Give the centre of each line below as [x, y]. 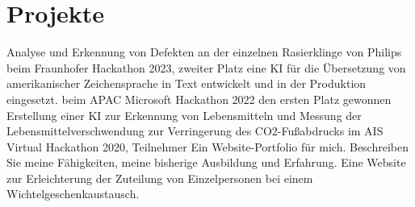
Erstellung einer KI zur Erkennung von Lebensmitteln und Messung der [184, 115]
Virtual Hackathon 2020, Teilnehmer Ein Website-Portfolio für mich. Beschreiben [207, 146]
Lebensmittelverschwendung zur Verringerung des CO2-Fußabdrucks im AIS [195, 131]
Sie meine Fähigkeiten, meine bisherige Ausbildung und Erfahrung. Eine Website [206, 162]
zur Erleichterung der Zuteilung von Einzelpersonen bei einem [160, 178]
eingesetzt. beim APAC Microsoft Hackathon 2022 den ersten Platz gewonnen [199, 99]
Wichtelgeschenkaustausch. [73, 194]
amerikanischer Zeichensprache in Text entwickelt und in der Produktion [187, 83]
